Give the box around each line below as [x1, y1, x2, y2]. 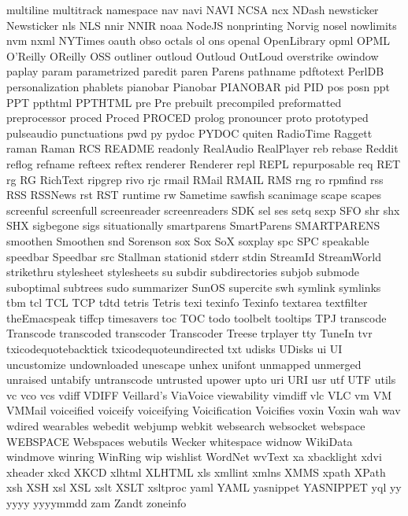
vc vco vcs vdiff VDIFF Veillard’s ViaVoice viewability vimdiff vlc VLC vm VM [6, 386, 391, 403]
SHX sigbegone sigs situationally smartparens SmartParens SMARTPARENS [6, 217, 380, 234]
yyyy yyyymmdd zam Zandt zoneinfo [6, 495, 187, 510]
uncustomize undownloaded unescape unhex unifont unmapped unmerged [6, 356, 362, 372]
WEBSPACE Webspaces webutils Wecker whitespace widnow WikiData [6, 433, 353, 449]
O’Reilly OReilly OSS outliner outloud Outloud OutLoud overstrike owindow [6, 47, 379, 64]
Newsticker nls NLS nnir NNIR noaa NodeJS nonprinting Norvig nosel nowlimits [6, 17, 397, 33]
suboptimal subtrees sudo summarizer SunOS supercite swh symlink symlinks [6, 278, 381, 295]
